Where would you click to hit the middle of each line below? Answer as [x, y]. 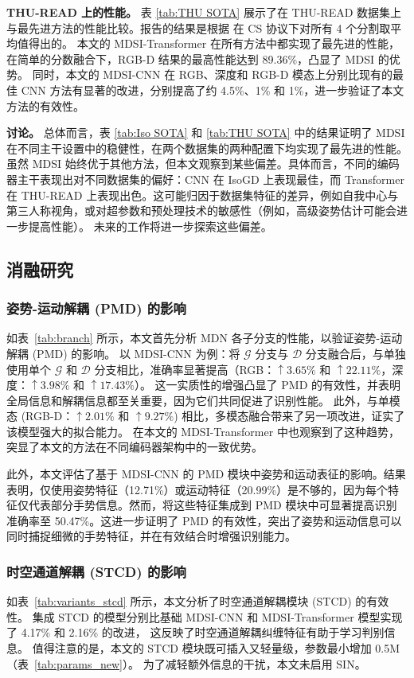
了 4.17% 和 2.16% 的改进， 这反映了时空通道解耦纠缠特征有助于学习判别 [195, 632]
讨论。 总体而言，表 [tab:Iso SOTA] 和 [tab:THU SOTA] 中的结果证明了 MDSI [206, 132]
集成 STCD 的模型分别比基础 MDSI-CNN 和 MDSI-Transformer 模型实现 [217, 616]
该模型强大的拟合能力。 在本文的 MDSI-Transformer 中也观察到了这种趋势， [203, 431]
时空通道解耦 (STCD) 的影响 [96, 571]
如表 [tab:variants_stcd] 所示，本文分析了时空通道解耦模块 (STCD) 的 [187, 601]
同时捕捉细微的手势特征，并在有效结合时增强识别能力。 [151, 536]
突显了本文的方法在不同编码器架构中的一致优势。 [135, 447]
